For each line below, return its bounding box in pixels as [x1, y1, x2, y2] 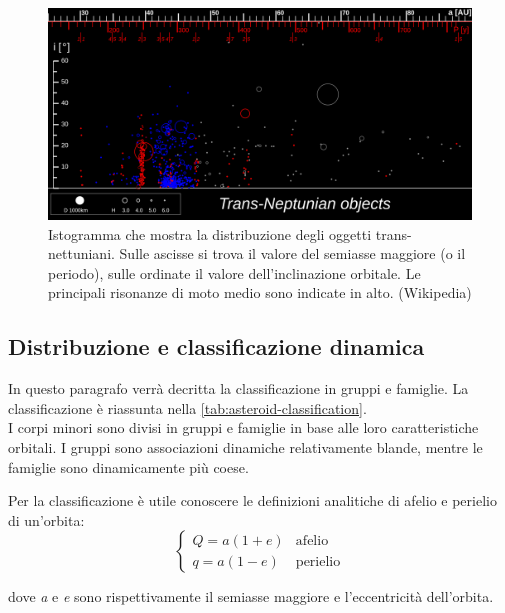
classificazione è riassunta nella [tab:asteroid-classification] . [8, 397, 367, 418]
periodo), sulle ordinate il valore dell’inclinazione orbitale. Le [48, 262, 421, 283]
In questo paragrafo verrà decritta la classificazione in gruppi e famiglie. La [8, 378, 469, 399]
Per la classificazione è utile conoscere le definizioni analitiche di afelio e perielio [8, 490, 497, 511]
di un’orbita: [8, 509, 85, 530]
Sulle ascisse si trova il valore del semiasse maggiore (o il [119, 243, 466, 264]
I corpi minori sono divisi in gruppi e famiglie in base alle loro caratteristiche [8, 417, 479, 438]
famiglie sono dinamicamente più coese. [8, 456, 249, 477]
